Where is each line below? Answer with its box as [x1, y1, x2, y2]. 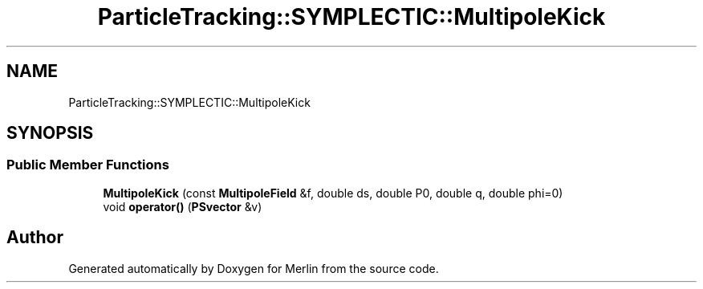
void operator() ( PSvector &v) [103, 199, 262, 214]
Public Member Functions [6, 157, 169, 173]
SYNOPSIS [6, 123, 94, 144]
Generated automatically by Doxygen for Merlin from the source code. [68, 261, 439, 275]
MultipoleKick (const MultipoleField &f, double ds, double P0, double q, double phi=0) [103, 185, 563, 200]
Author [6, 227, 63, 248]
